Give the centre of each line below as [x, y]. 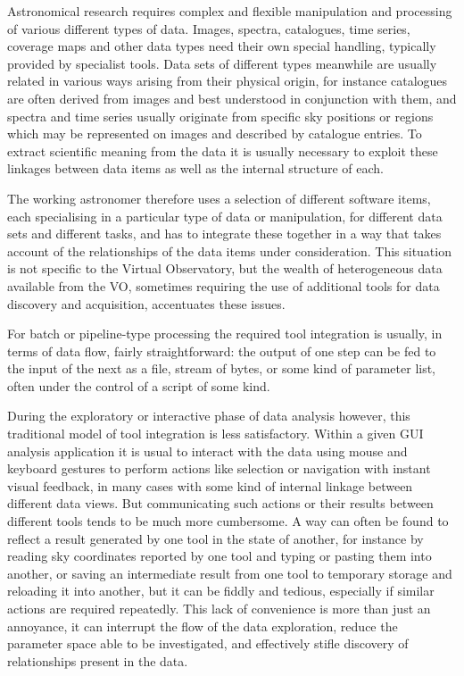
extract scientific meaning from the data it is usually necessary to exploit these [223, 150]
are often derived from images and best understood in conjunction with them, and [232, 98]
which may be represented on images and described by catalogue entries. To [215, 134]
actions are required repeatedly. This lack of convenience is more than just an [219, 608]
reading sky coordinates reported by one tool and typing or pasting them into [220, 556]
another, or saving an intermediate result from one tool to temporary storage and [230, 573]
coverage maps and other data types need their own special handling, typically [222, 46]
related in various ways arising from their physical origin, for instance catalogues [228, 81]
